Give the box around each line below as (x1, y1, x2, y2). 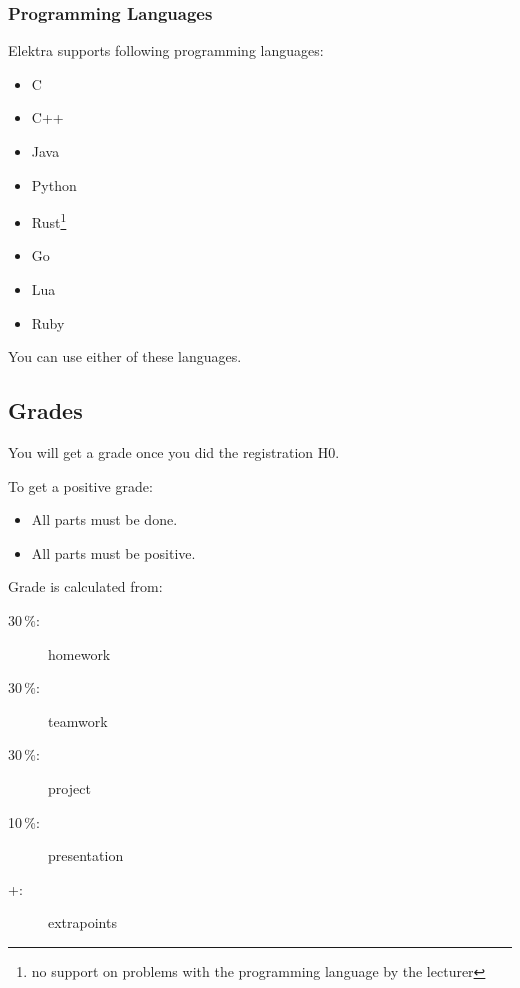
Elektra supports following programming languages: (8, 40, 324, 61)
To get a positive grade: (8, 475, 153, 496)
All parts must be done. (31, 509, 178, 530)
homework (48, 643, 111, 664)
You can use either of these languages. (8, 346, 242, 367)
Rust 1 (31, 209, 67, 232)
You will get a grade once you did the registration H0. (8, 442, 340, 463)
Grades (8, 395, 83, 426)
